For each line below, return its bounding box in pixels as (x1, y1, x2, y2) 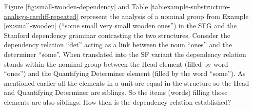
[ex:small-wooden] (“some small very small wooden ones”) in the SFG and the (4, 20, 237, 31)
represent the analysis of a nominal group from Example (80, 11, 249, 21)
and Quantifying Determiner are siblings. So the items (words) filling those (4, 87, 228, 97)
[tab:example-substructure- (150, 1, 231, 11)
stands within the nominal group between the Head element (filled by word (4, 58, 228, 69)
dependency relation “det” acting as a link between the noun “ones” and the (4, 39, 232, 50)
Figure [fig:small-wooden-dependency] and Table (4, 1, 148, 11)
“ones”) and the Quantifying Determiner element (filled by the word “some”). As (4, 68, 246, 78)
